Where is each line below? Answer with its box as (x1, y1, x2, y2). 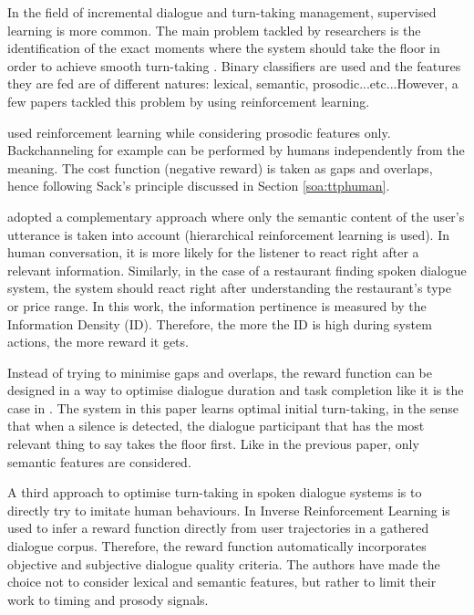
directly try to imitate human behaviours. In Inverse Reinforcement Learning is (7, 500, 450, 519)
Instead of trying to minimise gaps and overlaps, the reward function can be (7, 362, 432, 381)
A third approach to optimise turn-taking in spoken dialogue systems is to (7, 483, 422, 502)
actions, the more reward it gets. (7, 332, 189, 351)
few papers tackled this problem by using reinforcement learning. (7, 91, 370, 110)
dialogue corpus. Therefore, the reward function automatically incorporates (7, 537, 427, 556)
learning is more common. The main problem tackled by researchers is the (7, 20, 421, 39)
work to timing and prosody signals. (7, 589, 209, 609)
